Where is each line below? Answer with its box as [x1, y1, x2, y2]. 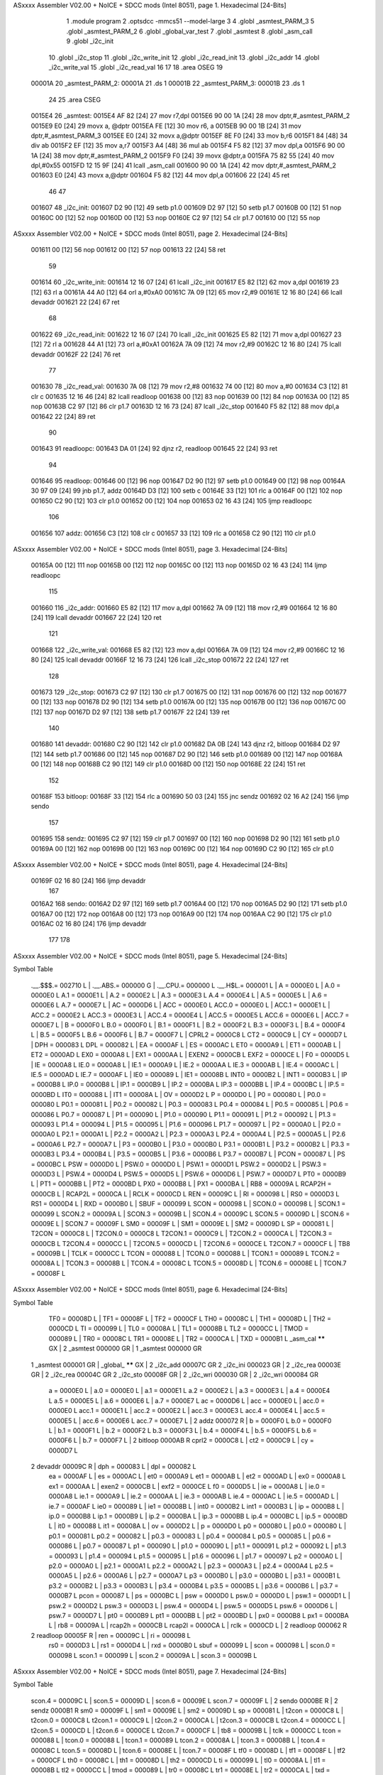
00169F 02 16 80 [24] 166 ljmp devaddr [30, 877, 146, 885]
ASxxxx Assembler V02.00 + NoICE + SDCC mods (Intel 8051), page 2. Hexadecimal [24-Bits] [13, 229, 288, 238]
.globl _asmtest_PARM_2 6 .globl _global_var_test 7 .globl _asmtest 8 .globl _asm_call [66, 27, 313, 35]
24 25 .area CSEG [48, 95, 101, 104]
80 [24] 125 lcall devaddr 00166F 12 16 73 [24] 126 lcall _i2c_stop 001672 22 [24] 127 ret [30, 655, 289, 664]
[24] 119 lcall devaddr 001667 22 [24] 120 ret [30, 613, 162, 621]
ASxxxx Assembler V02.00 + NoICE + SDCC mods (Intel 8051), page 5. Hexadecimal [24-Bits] [13, 951, 287, 960]
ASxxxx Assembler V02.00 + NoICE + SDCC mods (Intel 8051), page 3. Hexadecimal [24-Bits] [13, 545, 288, 554]
